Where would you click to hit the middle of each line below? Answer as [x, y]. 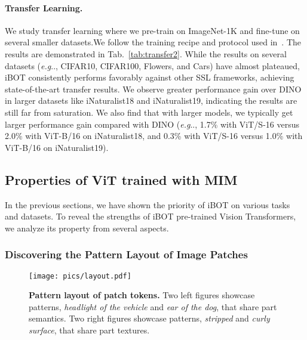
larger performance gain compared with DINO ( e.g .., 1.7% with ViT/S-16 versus [152, 124]
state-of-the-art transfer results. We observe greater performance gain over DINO [153, 89]
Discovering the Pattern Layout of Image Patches [126, 254]
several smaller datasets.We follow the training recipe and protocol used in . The [153, 42]
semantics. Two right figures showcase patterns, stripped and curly [149, 318]
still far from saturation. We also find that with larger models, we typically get [149, 112]
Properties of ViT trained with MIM [121, 179]
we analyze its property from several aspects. [87, 228]
